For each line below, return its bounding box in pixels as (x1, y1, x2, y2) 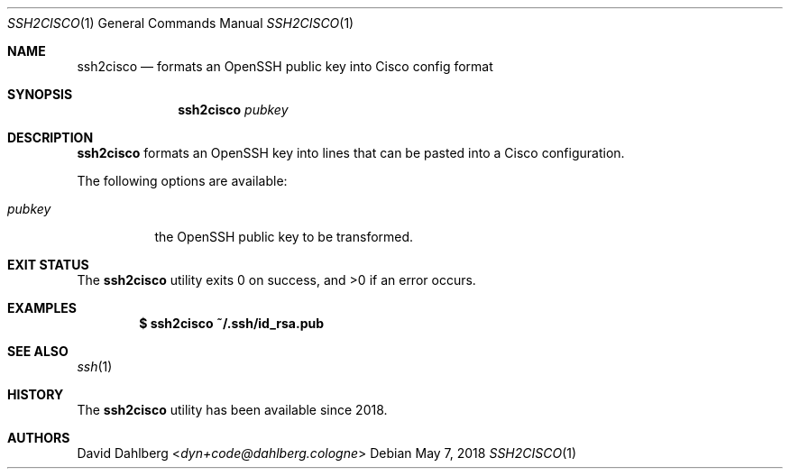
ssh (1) (77, 359, 113, 374)
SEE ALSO (7, 343, 69, 359)
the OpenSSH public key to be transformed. (154, 229, 414, 244)
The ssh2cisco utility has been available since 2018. (77, 402, 388, 417)
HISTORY (7, 387, 64, 402)
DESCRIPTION (7, 130, 94, 145)
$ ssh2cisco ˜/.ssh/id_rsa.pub (139, 316, 325, 331)
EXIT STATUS (7, 257, 89, 272)
